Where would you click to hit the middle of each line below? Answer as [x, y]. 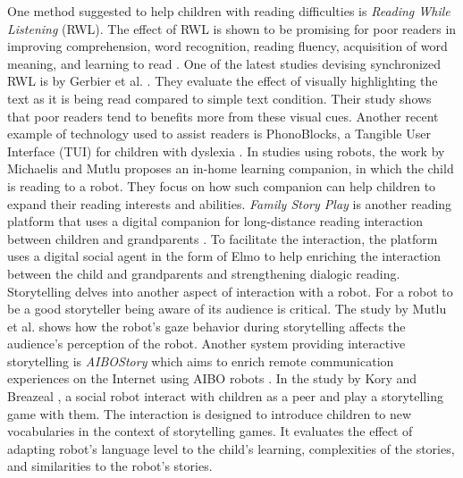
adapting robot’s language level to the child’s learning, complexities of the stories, [231, 448]
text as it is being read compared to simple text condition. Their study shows [219, 98]
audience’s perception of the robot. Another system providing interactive [206, 344]
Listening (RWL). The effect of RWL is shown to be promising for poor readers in [232, 28]
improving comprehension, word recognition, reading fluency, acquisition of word [227, 46]
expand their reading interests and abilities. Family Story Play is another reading [230, 203]
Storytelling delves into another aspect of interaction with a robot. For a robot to [230, 291]
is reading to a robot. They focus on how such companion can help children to [222, 185]
